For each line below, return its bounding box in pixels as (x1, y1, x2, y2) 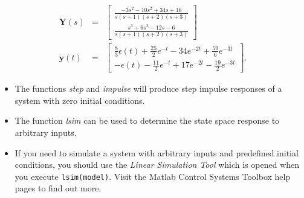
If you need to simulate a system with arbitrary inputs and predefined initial (15, 146, 299, 159)
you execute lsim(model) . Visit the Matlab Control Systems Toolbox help (15, 170, 291, 182)
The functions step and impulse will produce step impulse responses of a (15, 82, 282, 95)
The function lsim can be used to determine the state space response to (15, 114, 280, 127)
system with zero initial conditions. (15, 94, 145, 106)
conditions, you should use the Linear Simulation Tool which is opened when (15, 158, 300, 171)
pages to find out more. (15, 182, 102, 194)
